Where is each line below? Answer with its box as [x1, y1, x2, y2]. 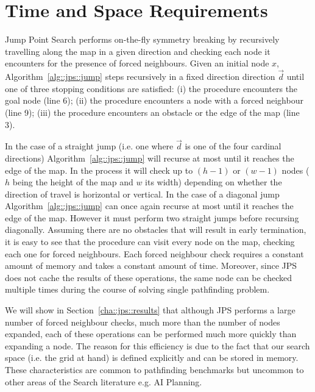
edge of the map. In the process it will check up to [5, 163, 193, 176]
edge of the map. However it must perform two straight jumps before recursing [5, 211, 299, 224]
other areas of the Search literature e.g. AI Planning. [5, 375, 202, 388]
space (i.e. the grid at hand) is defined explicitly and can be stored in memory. [5, 351, 299, 364]
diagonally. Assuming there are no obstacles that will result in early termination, [5, 223, 306, 236]
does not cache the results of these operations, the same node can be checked [5, 271, 292, 283]
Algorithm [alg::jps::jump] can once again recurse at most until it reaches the [5, 199, 294, 212]
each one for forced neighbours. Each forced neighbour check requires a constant [5, 247, 304, 260]
